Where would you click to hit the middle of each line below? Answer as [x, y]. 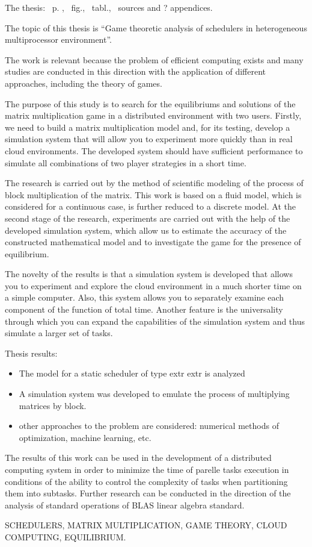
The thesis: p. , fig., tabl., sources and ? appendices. [109, 7]
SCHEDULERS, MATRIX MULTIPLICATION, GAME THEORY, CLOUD [146, 525]
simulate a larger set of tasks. [59, 333]
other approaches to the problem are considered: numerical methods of [149, 426]
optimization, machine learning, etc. [85, 437]
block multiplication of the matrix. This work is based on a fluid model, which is [153, 194]
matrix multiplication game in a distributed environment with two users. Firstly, [153, 115]
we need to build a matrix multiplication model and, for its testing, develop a [148, 127]
